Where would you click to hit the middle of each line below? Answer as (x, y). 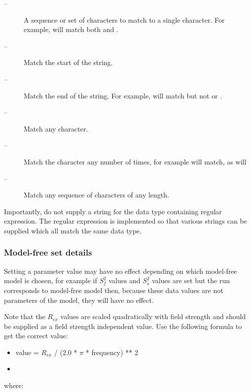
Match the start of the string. (68, 62)
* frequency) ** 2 (112, 352)
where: (14, 385)
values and (125, 280)
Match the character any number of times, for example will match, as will (135, 161)
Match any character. (56, 128)
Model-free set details (48, 252)
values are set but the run (191, 280)
